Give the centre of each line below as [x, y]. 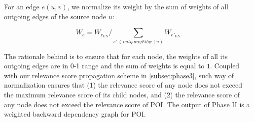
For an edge [22, 6]
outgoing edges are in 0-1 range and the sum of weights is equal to [104, 66]
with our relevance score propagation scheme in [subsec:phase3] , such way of [119, 75]
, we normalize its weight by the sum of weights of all [148, 6]
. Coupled [225, 66]
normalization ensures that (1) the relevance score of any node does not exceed [123, 85]
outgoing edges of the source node [55, 16]
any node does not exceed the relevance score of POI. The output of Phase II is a [127, 104]
